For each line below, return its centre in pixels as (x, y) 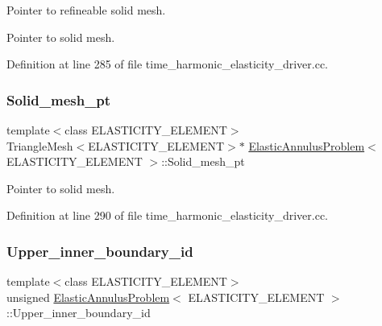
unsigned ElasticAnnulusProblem (88, 297)
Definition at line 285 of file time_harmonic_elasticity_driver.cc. (168, 64)
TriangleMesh (40, 145)
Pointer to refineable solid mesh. (86, 10)
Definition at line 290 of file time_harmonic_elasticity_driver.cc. (168, 215)
